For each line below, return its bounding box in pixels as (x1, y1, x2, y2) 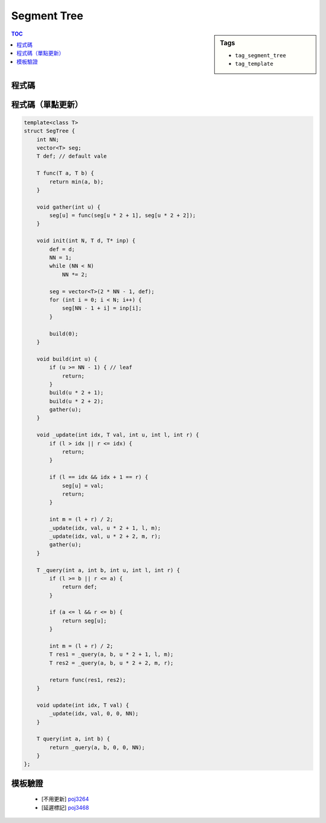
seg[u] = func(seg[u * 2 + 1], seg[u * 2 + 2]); (49, 212, 196, 219)
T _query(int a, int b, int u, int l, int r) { (36, 567, 181, 573)
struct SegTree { (24, 127, 75, 135)
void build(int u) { (36, 355, 98, 362)
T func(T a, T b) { (36, 170, 95, 177)
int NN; (36, 136, 60, 143)
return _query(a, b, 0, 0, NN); (49, 744, 145, 751)
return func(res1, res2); (49, 676, 126, 683)
